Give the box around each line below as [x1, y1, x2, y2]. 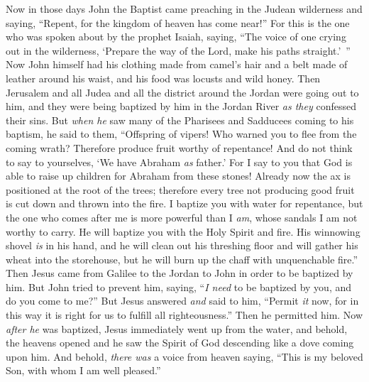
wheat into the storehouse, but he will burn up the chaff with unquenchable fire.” [6, 251, 358, 266]
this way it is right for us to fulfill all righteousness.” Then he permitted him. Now [6, 307, 363, 322]
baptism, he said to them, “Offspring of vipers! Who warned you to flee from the [6, 126, 357, 141]
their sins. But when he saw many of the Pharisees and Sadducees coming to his [6, 112, 354, 127]
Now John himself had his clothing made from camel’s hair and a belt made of [6, 57, 348, 72]
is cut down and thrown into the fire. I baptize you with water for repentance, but [6, 196, 363, 211]
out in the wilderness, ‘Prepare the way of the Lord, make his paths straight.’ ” [6, 43, 351, 58]
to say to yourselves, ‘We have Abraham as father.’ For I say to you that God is [6, 154, 353, 169]
